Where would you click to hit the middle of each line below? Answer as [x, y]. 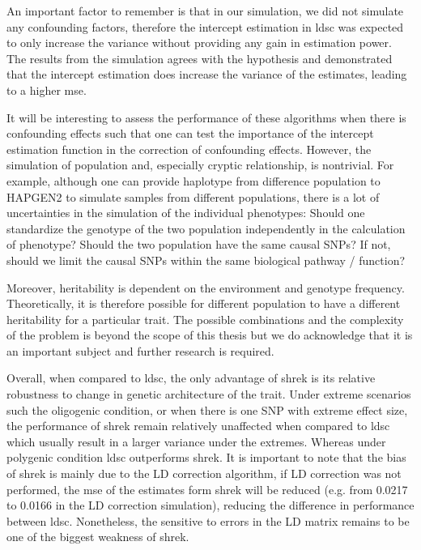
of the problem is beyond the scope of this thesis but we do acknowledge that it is [210, 335]
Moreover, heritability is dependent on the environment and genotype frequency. [206, 287]
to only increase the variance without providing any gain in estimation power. [199, 43]
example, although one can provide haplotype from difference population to [193, 180]
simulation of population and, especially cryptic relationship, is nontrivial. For [200, 165]
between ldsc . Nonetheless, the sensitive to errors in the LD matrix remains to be [208, 520]
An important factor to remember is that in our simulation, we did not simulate [205, 11]
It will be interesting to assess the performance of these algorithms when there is [206, 117]
